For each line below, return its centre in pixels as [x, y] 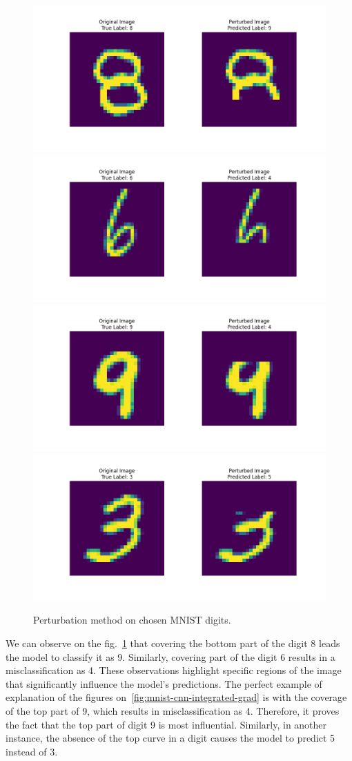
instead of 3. [32, 751]
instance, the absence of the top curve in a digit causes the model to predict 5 [170, 738]
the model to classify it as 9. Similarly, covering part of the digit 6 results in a [170, 656]
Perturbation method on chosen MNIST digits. [132, 620]
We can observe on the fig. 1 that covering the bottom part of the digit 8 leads [173, 643]
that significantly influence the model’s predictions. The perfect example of [164, 683]
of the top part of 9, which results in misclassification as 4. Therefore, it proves [173, 710]
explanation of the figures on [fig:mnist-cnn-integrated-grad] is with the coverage [176, 697]
